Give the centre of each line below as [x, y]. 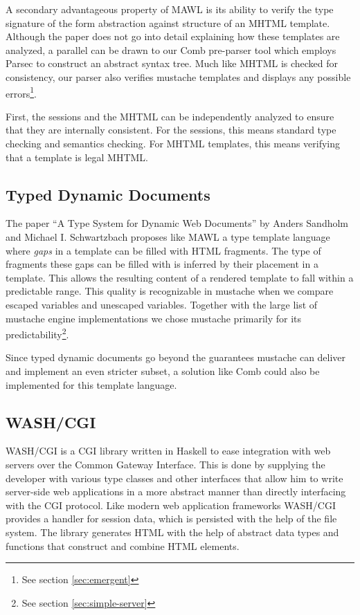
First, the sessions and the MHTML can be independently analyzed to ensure [170, 116]
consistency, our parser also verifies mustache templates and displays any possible [178, 76]
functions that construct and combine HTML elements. [123, 545]
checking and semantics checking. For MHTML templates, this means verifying [173, 143]
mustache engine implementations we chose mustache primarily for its [154, 318]
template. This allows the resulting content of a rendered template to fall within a [180, 277]
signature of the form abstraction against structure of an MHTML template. [168, 22]
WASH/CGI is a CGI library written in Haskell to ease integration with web [168, 451]
